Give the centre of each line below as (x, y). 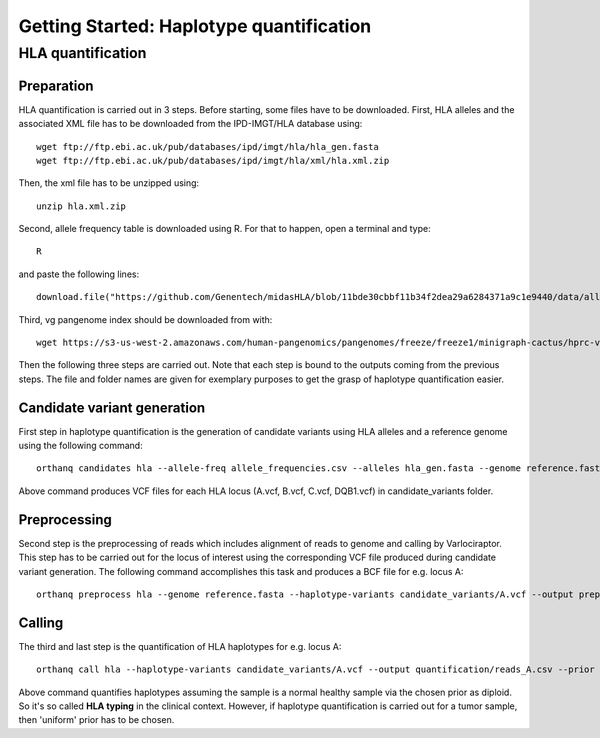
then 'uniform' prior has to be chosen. (96, 720)
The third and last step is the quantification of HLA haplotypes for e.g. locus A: (180, 646)
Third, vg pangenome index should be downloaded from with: (145, 319)
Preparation (56, 85)
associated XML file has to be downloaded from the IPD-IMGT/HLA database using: (190, 124)
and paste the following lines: (79, 274)
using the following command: (81, 446)
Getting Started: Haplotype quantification (195, 26)
